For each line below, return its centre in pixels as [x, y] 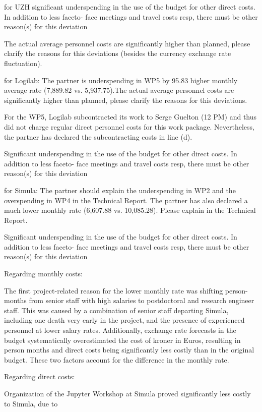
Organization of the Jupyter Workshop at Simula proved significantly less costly [127, 393]
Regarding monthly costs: [43, 274]
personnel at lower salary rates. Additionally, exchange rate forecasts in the [120, 330]
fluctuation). [23, 63]
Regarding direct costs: [40, 376]
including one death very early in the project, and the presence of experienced [124, 320]
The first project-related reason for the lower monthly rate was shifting [114, 290]
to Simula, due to [31, 403]
